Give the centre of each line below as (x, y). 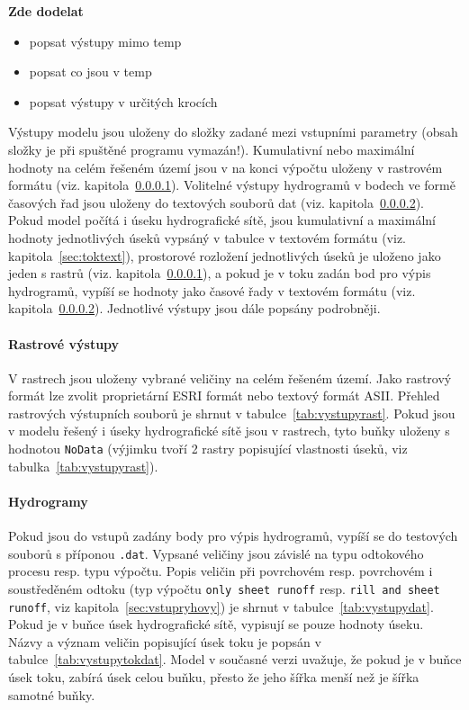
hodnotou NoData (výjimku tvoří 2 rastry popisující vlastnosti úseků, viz (208, 449)
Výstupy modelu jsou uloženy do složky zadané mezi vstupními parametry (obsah (233, 132)
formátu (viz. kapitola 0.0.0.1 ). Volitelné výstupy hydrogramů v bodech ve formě (232, 185)
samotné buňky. (52, 694)
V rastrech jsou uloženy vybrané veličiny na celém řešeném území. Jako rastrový (230, 377)
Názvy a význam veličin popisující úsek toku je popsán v (165, 641)
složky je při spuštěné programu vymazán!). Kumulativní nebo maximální (212, 149)
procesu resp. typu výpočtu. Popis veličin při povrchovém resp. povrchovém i (221, 571)
